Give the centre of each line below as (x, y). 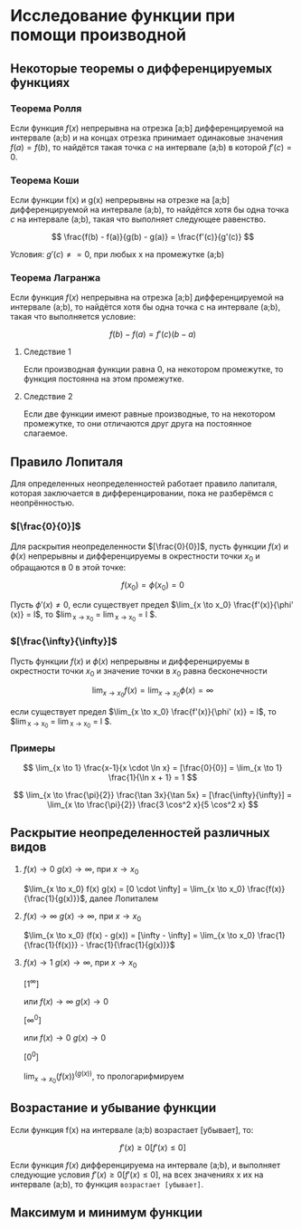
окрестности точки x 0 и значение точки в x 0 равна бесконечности (139, 672)
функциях (40, 82)
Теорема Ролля (46, 108)
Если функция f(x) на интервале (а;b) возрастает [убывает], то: (132, 1129)
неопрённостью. (42, 503)
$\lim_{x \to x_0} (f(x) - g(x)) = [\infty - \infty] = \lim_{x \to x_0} (139, 936)
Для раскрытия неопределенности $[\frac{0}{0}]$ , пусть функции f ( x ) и (149, 546)
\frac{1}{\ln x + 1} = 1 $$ (153, 777)
